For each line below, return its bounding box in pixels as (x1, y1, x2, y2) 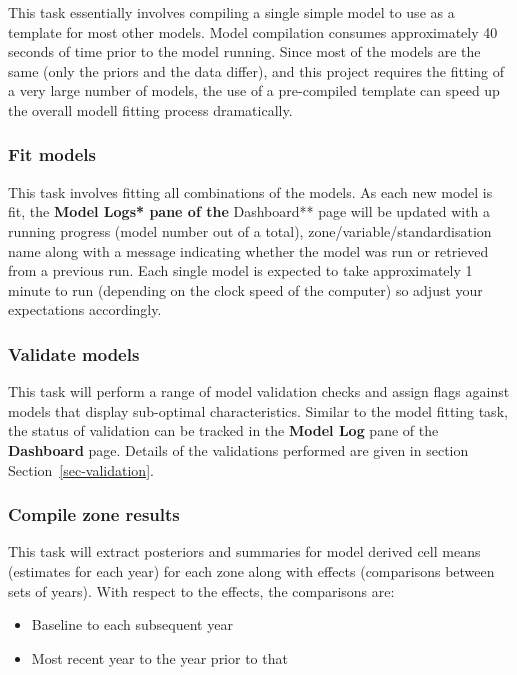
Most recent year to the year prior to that (31, 647, 288, 668)
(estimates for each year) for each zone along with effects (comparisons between (8, 560, 495, 581)
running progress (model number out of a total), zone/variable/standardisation (8, 220, 492, 241)
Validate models (8, 341, 140, 366)
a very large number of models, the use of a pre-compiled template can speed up (8, 80, 500, 101)
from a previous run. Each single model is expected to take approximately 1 (8, 260, 473, 281)
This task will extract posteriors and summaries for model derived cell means (8, 541, 481, 562)
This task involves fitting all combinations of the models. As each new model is (8, 181, 493, 202)
